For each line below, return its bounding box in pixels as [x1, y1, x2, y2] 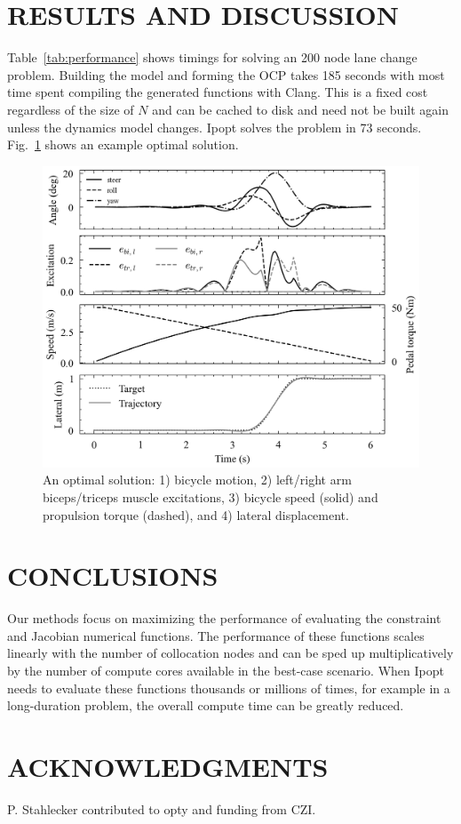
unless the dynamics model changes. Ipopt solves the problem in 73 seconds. [7, 117, 422, 136]
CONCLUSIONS [7, 557, 219, 594]
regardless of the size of [7, 100, 134, 118]
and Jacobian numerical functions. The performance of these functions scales [7, 626, 425, 644]
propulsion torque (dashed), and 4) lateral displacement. [43, 505, 349, 524]
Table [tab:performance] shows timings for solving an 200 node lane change [7, 48, 417, 67]
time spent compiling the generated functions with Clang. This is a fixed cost [7, 83, 428, 101]
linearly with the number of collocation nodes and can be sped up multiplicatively [7, 644, 454, 662]
